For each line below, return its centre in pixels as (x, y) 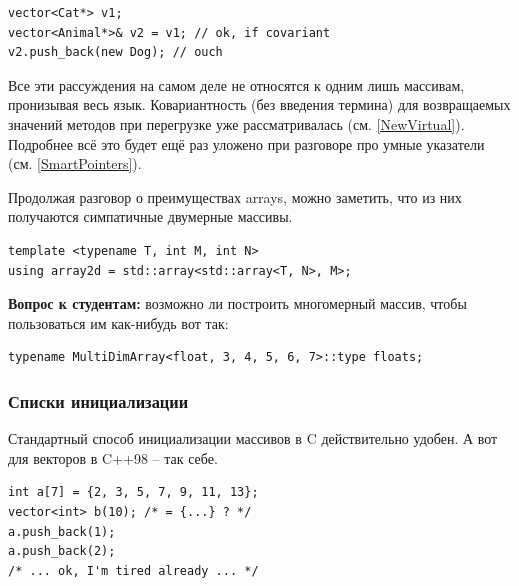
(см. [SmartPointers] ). (75, 163)
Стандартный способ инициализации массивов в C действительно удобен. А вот (253, 438)
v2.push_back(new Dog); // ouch (115, 52)
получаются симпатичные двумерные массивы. (150, 216)
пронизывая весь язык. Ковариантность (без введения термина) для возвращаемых (259, 104)
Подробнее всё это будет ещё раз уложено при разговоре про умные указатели (246, 143)
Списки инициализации (98, 400)
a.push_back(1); (62, 531)
